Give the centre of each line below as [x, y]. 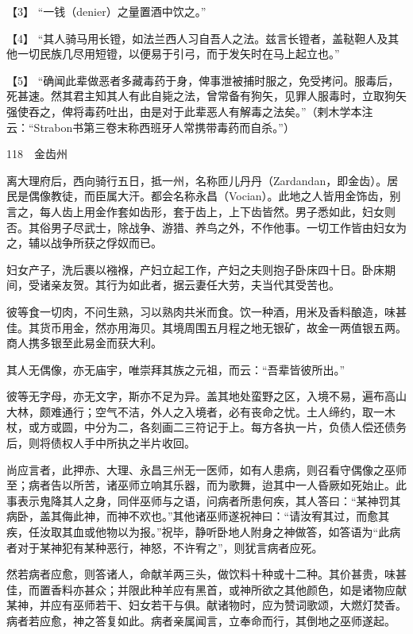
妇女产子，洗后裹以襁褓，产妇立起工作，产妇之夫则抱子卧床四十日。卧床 [195, 269]
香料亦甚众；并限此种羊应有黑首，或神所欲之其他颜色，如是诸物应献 [228, 589]
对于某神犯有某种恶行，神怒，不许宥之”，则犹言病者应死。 [170, 547]
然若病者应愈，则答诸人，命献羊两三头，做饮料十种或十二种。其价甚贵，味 [201, 574]
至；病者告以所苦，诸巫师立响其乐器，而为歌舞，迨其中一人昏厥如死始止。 [201, 485]
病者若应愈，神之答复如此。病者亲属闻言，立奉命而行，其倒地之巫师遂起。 [201, 620]
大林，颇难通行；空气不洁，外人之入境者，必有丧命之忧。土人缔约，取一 [195, 411]
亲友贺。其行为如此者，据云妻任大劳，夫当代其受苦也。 [195, 285]
